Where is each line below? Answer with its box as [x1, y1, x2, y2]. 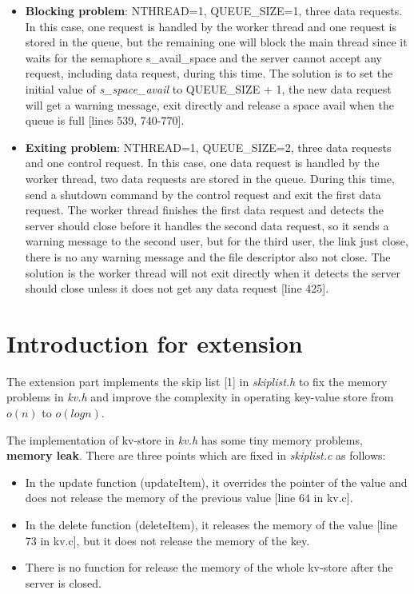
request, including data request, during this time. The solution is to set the [25, 65, 393, 82]
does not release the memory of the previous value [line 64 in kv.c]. [25, 489, 353, 506]
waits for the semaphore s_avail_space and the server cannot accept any [25, 49, 382, 66]
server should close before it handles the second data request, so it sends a [25, 217, 389, 233]
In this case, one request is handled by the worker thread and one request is [25, 18, 396, 34]
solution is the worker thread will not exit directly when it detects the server [25, 264, 400, 281]
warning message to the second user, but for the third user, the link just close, [25, 233, 408, 249]
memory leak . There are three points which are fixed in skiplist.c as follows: [6, 447, 386, 464]
